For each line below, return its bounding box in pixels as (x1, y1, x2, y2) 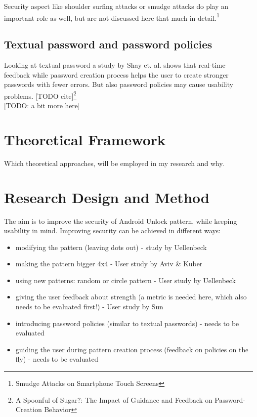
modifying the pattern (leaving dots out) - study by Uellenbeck (15, 242, 207, 252)
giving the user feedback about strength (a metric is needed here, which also (15, 292, 247, 302)
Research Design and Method (4, 187, 210, 207)
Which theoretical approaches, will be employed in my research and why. (4, 158, 224, 168)
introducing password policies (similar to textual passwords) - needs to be (15, 318, 239, 328)
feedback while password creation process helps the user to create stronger (4, 69, 229, 80)
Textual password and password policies (4, 37, 213, 52)
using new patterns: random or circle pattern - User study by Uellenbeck (15, 275, 236, 285)
